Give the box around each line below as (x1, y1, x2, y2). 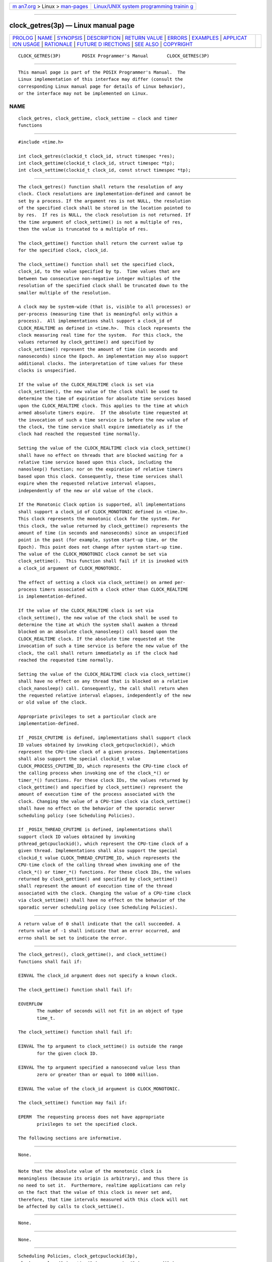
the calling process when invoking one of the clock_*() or (18, 770, 170, 776)
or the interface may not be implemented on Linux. (18, 91, 149, 96)
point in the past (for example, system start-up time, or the (18, 537, 178, 543)
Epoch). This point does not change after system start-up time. (18, 544, 183, 550)
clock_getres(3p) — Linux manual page (9, 21, 135, 30)
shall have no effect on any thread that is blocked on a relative (18, 678, 188, 684)
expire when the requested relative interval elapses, (18, 481, 157, 487)
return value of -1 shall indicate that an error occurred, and (18, 928, 181, 934)
